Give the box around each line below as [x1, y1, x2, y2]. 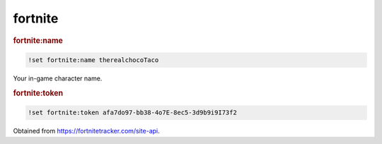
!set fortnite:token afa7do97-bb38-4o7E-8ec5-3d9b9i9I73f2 [28, 109, 237, 116]
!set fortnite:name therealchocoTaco [28, 56, 159, 64]
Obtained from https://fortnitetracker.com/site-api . [13, 127, 161, 136]
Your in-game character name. [13, 74, 103, 83]
